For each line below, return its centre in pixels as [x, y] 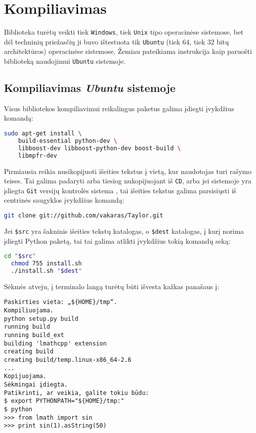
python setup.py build [41, 319]
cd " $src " [20, 256]
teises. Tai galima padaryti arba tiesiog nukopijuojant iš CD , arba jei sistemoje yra [128, 181]
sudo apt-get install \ [43, 134]
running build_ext [34, 335]
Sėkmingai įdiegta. [36, 384]
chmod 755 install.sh [46, 264]
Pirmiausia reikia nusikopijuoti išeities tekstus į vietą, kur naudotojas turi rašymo [128, 171]
